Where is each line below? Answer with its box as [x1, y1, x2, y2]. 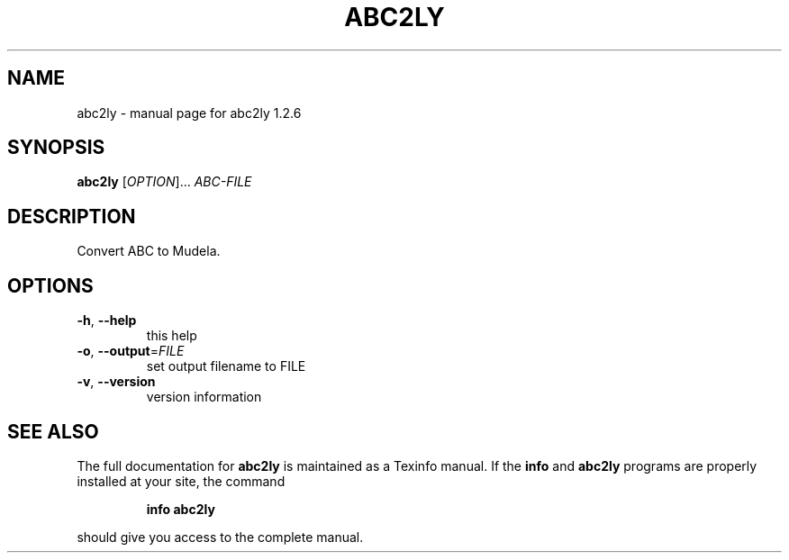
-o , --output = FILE [77, 343, 185, 359]
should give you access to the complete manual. [77, 528, 364, 545]
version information [146, 389, 262, 405]
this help [146, 328, 197, 344]
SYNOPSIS [7, 136, 105, 159]
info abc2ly [146, 501, 215, 517]
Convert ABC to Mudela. [77, 243, 221, 259]
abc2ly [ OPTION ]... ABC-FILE [77, 174, 252, 190]
